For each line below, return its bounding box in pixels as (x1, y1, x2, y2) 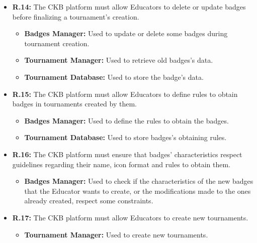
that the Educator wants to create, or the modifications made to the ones (24, 185, 251, 196)
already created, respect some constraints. (24, 195, 153, 206)
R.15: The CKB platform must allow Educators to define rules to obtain (12, 88, 238, 99)
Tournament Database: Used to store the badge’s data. (24, 71, 204, 82)
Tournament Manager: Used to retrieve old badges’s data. (24, 55, 213, 65)
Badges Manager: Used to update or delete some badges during (24, 28, 228, 39)
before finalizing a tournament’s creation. (12, 11, 139, 22)
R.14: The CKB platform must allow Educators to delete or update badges (12, 2, 246, 12)
